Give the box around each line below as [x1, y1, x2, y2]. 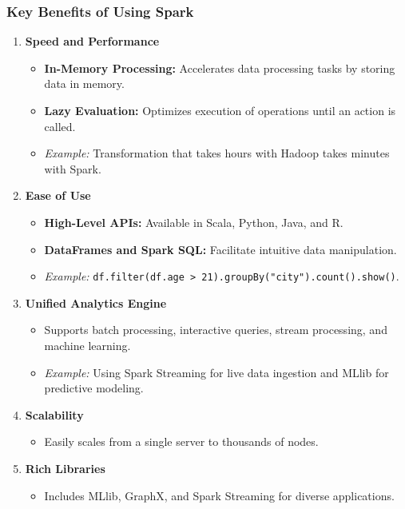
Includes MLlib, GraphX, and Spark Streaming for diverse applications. [44, 487, 395, 503]
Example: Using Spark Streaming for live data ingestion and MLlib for [44, 364, 389, 380]
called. [44, 117, 76, 134]
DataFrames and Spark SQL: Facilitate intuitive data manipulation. [44, 241, 397, 257]
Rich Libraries [25, 459, 105, 476]
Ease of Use [25, 187, 91, 204]
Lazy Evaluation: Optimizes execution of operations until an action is [44, 102, 396, 118]
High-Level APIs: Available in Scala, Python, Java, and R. [44, 213, 343, 230]
